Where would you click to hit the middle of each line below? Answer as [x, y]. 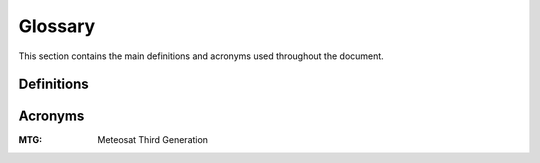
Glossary [57, 26]
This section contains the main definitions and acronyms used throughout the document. [201, 56]
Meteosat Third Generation [153, 140]
